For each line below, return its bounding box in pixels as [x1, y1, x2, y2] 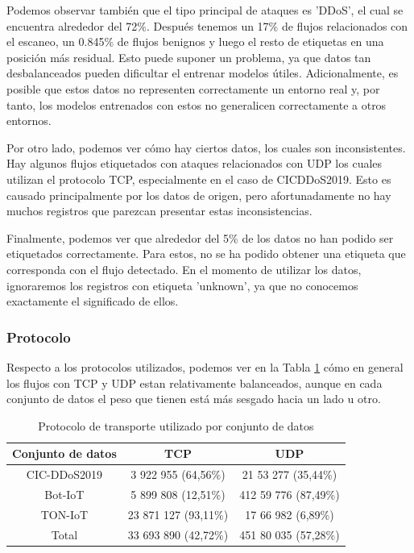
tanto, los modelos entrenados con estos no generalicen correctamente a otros [6, 96, 387, 113]
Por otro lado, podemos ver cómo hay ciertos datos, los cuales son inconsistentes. [6, 139, 406, 156]
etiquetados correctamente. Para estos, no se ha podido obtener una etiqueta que [6, 245, 406, 262]
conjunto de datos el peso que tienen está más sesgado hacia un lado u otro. [6, 390, 381, 407]
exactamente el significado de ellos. [6, 293, 179, 310]
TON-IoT [40, 505, 89, 522]
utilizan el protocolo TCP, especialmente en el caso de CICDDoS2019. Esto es [6, 170, 391, 187]
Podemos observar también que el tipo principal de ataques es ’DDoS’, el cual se [6, 2, 404, 18]
